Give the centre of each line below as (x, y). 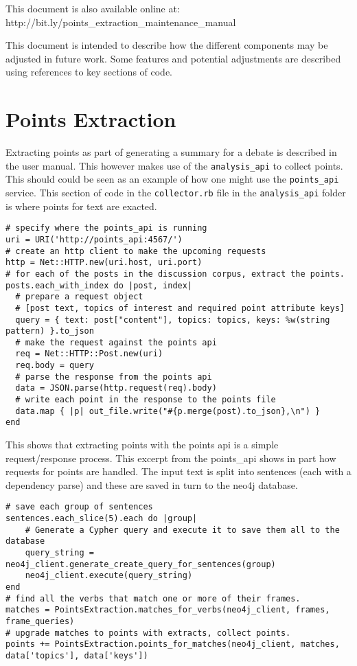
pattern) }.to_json (50, 331)
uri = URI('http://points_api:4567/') (94, 239)
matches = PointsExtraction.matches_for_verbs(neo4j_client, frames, (168, 610)
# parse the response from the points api (114, 377)
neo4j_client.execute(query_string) (109, 576)
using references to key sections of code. (89, 72)
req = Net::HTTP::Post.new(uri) (89, 354)
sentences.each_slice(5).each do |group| (102, 519)
